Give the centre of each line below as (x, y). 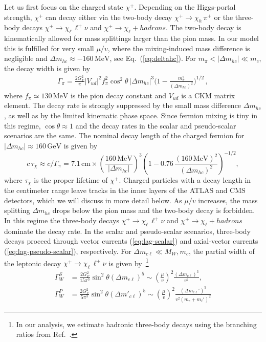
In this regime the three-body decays (62, 220)
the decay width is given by (47, 68)
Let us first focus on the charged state (64, 7)
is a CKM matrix (208, 95)
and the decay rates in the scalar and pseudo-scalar (156, 125)
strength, (18, 17)
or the (224, 17)
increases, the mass (228, 200)
